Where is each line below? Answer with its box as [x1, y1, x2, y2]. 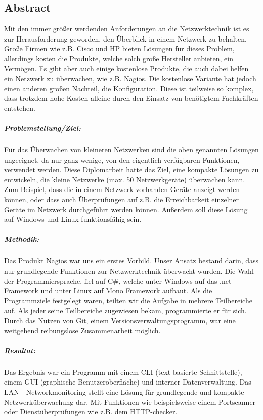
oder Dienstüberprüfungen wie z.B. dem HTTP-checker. [4, 406, 178, 417]
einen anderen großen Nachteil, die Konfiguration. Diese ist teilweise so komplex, [4, 83, 254, 93]
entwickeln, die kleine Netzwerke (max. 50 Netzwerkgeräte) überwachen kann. [4, 174, 245, 184]
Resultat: [4, 345, 36, 355]
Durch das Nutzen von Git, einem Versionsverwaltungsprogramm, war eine [4, 315, 236, 325]
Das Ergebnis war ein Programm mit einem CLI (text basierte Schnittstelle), [4, 366, 242, 377]
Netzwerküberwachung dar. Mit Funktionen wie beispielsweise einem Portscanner [4, 396, 256, 407]
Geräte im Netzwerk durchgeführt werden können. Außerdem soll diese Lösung [4, 204, 248, 214]
